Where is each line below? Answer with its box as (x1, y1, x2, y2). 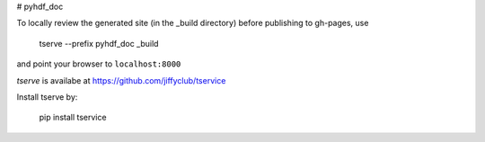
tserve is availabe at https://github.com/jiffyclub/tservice (16, 75, 226, 85)
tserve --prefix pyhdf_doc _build (39, 38, 159, 49)
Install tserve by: (16, 91, 78, 102)
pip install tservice (39, 112, 107, 123)
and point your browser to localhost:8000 (16, 58, 181, 69)
